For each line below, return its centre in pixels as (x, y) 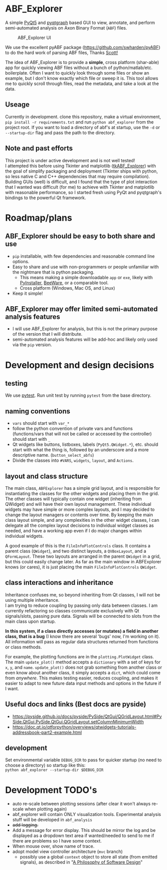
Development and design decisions (80, 365)
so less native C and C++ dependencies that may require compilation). (78, 176)
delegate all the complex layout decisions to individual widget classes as (80, 525)
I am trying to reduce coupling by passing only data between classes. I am (82, 605)
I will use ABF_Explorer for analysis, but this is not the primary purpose (85, 329)
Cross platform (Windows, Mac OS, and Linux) (68, 288)
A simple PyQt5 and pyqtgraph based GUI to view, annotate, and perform (80, 23)
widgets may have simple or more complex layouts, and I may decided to (80, 509)
